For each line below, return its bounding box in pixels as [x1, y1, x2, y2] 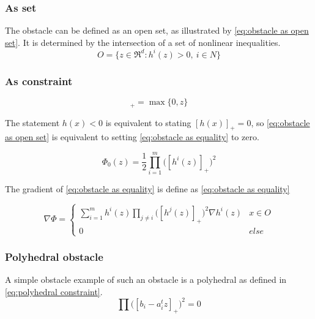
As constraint [5, 73, 73, 88]
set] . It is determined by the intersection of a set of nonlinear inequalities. [5, 36, 281, 48]
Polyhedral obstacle [5, 249, 103, 264]
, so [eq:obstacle [251, 116, 310, 129]
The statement [5, 116, 60, 129]
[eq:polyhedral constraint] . [5, 285, 103, 298]
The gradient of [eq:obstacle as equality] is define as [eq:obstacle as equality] [5, 182, 290, 195]
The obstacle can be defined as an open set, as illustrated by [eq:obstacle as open [5, 24, 309, 37]
